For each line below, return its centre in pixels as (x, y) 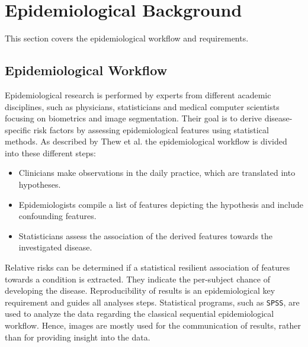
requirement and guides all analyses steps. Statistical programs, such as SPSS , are (152, 302)
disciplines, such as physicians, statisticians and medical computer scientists (142, 106)
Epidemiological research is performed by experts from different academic (138, 94)
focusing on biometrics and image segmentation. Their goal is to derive (134, 118)
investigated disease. (55, 247)
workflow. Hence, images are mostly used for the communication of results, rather (153, 325)
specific (18, 129)
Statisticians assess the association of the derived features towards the (146, 235)
